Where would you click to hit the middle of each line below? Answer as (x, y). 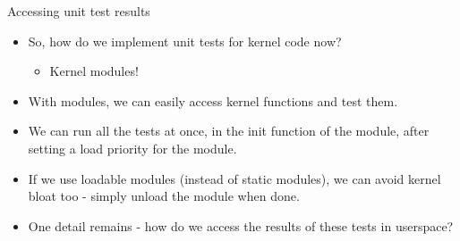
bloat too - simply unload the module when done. (164, 196)
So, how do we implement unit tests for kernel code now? (185, 41)
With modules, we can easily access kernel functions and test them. (213, 100)
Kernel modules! (94, 71)
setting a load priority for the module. (132, 148)
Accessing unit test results (79, 11)
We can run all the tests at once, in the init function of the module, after (229, 131)
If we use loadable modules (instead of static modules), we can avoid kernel (234, 178)
